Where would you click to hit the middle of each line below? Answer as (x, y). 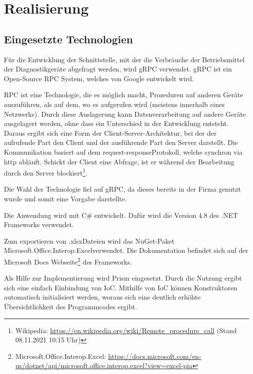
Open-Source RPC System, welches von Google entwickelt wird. (99, 78)
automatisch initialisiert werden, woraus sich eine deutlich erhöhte (102, 297)
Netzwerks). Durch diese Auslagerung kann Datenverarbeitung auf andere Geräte (125, 114)
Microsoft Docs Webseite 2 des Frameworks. (68, 261)
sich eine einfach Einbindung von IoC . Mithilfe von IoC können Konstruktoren (121, 287)
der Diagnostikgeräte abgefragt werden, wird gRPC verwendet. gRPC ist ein (118, 69)
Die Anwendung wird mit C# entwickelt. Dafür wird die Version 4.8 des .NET (121, 215)
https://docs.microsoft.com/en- (155, 356)
